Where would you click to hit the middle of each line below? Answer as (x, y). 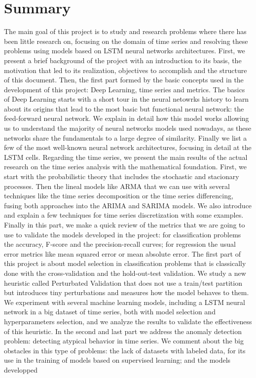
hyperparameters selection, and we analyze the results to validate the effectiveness (128, 321)
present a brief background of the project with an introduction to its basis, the (123, 60)
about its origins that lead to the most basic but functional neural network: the (124, 108)
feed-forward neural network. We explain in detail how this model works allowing (127, 118)
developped (21, 369)
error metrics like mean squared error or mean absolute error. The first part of (122, 253)
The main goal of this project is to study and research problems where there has (125, 31)
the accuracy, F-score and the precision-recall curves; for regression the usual (120, 244)
